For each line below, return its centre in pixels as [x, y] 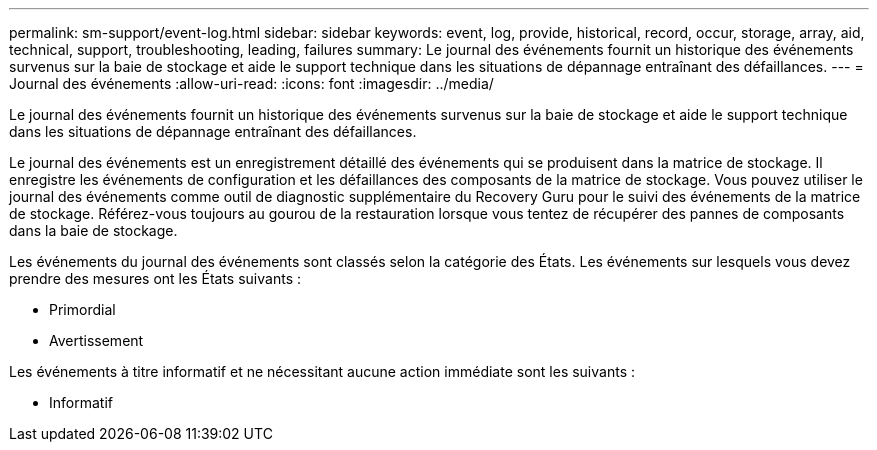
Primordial [82, 309]
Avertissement [96, 340]
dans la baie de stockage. [93, 230]
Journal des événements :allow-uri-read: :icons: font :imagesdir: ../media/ [251, 83]
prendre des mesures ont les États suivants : [155, 278]
